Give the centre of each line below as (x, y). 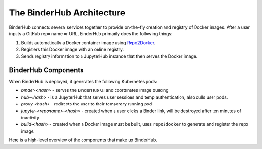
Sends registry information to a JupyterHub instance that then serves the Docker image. (109, 56)
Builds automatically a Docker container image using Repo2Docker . (88, 43)
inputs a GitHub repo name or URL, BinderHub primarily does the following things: (91, 33)
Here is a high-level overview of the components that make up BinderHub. (83, 140)
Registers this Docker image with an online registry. (73, 49)
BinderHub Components (46, 70)
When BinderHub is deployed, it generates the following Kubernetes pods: (83, 82)
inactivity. (31, 117)
